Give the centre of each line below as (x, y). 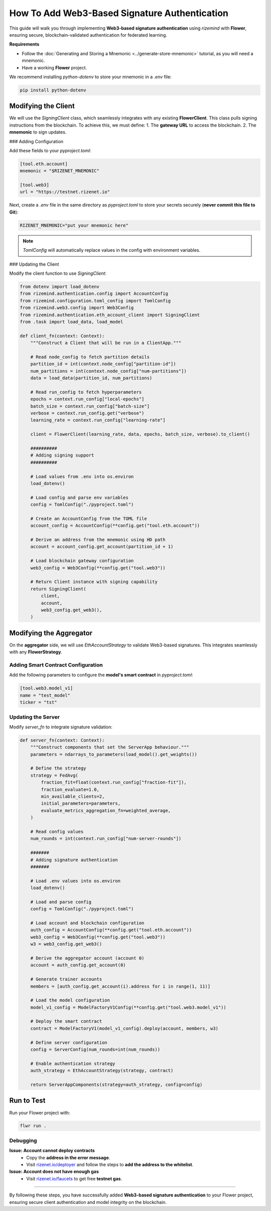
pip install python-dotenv (53, 90)
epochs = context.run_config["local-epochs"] (87, 399)
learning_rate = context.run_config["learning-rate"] (98, 420)
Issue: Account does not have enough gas (54, 1172)
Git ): (14, 212)
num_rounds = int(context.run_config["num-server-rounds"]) (106, 839)
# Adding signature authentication (74, 860)
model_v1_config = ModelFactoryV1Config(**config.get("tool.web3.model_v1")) (128, 1007)
